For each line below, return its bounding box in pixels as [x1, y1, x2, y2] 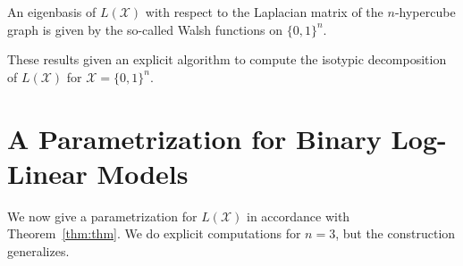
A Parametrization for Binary [7, 120, 382, 156]
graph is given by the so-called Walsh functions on [7, 20, 282, 38]
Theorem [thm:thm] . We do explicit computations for [7, 224, 301, 243]
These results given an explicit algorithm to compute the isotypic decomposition [7, 50, 447, 69]
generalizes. [7, 241, 70, 260]
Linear [7, 154, 88, 191]
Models [97, 154, 189, 191]
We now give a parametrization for [7, 206, 198, 225]
